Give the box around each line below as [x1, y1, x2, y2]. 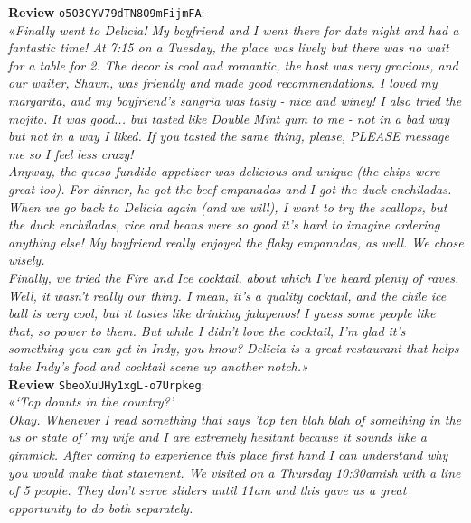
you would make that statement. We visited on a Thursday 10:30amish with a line [8, 462, 461, 481]
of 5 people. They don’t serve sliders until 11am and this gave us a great [8, 481, 407, 500]
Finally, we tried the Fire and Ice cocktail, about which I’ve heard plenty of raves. [8, 267, 459, 286]
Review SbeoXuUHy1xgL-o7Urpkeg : [8, 374, 205, 393]
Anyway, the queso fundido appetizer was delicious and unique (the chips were [8, 162, 440, 181]
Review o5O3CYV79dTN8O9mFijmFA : [8, 3, 205, 21]
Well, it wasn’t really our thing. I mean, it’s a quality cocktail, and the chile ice [8, 285, 447, 304]
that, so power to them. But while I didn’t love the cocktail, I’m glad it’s [8, 321, 406, 340]
